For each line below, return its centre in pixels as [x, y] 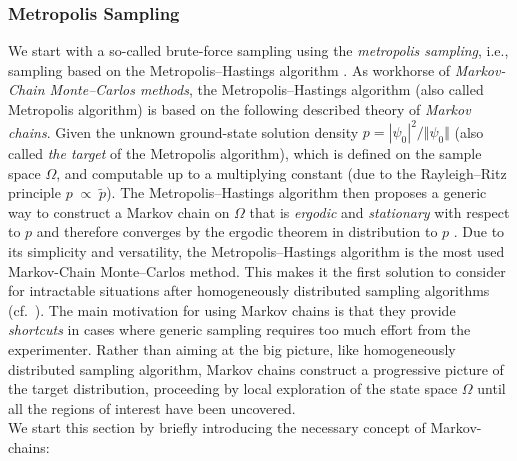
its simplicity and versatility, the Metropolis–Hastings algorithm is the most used [256, 251]
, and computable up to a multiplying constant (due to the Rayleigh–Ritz [281, 172]
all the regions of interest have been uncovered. [152, 407]
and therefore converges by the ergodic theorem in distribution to [237, 231]
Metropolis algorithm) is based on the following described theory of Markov [239, 109]
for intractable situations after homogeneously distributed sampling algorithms [249, 290]
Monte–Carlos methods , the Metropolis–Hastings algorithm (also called [266, 89]
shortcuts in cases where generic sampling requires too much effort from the [239, 329]
